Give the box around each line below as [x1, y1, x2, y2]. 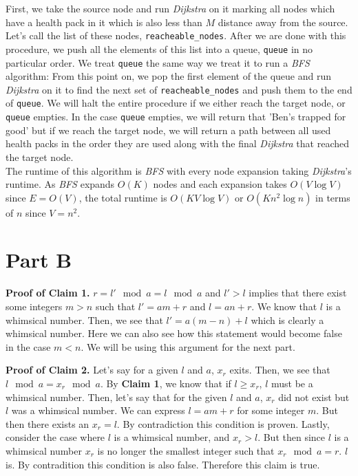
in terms [315, 190, 350, 204]
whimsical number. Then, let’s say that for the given [6, 389, 227, 404]
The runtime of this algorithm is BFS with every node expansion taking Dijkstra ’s [6, 163, 352, 177]
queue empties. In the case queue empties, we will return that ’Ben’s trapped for [6, 109, 346, 124]
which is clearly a [251, 312, 324, 327]
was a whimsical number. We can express [11, 403, 185, 418]
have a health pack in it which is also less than [6, 14, 202, 29]
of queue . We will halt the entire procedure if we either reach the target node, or [6, 96, 346, 110]
